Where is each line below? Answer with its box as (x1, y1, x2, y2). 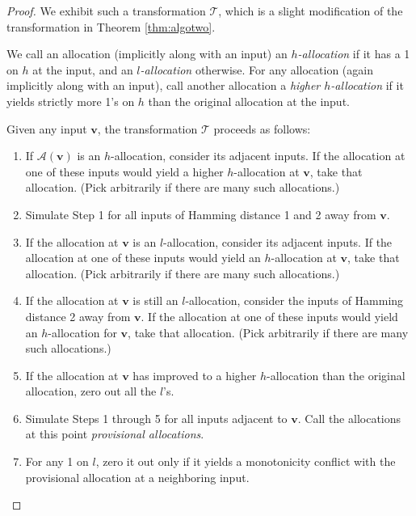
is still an (132, 292, 179, 309)
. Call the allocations (297, 409, 401, 426)
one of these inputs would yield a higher (25, 163, 224, 180)
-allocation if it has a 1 (297, 45, 410, 62)
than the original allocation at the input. (148, 92, 350, 109)
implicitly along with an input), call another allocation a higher (6, 77, 321, 94)
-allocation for (48, 324, 117, 340)
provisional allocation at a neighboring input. (25, 468, 250, 485)
